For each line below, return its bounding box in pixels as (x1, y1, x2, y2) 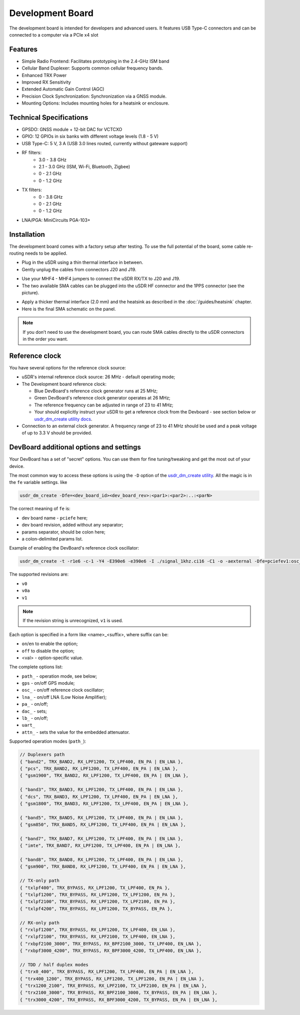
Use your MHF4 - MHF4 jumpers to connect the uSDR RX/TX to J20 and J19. (21, 276, 180, 282)
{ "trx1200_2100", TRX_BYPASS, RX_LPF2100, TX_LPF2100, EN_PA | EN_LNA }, (19, 983, 207, 988)
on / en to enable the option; (21, 641, 78, 647)
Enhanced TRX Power (21, 72, 67, 78)
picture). (21, 290, 39, 296)
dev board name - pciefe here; (21, 515, 88, 521)
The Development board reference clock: (21, 381, 107, 387)
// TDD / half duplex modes (19, 961, 88, 967)
